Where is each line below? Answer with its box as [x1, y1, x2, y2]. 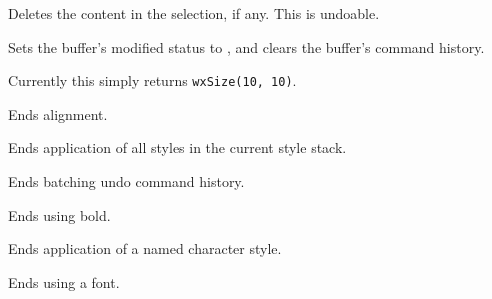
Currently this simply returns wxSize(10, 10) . [8, 70, 297, 91]
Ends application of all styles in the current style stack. [8, 137, 347, 158]
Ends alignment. [8, 103, 108, 124]
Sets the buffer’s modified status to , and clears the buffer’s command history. [8, 36, 485, 57]
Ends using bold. [8, 204, 111, 225]
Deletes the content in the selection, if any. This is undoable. [8, 3, 380, 23]
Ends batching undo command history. [8, 171, 245, 192]
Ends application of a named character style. [8, 238, 282, 259]
